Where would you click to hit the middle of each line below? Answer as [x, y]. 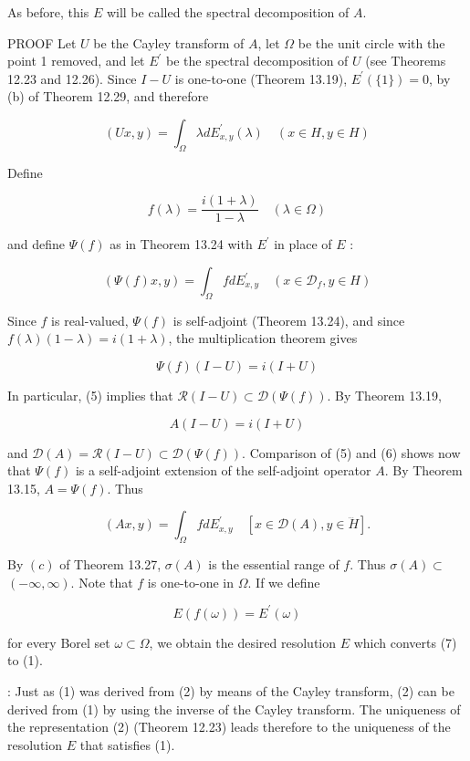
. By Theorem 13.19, [384, 395]
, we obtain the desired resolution [243, 642]
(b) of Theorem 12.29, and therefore [108, 96]
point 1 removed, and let [76, 61]
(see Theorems [406, 61]
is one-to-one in [191, 582]
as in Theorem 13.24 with [181, 244]
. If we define [284, 582]
